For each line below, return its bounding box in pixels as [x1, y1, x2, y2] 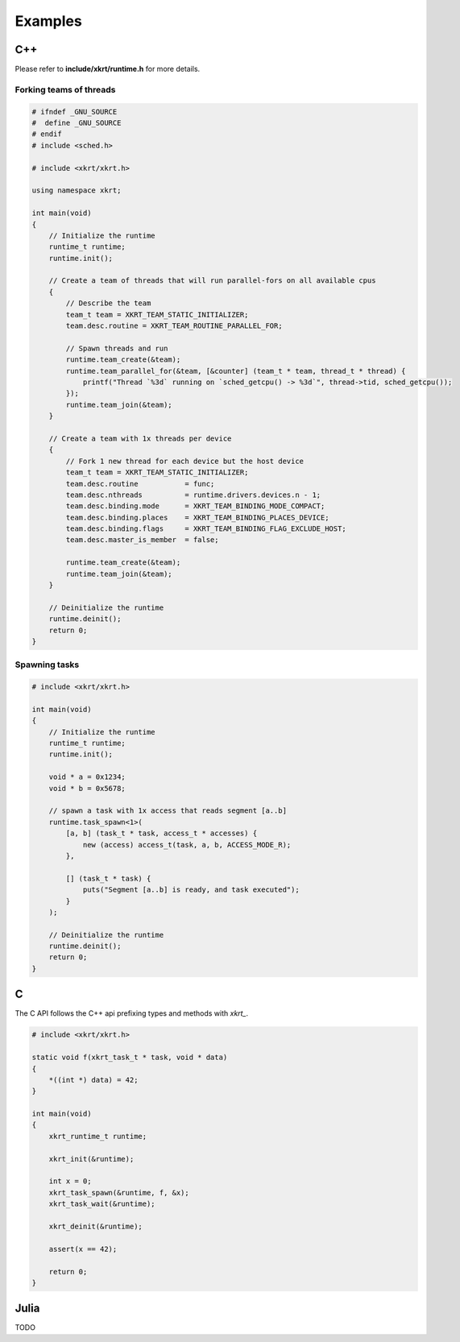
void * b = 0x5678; [48, 784, 126, 793]
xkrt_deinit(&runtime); [48, 1222, 143, 1231]
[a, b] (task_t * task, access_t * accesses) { [65, 829, 258, 838]
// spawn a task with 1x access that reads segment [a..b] [48, 806, 288, 815]
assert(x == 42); [48, 1245, 118, 1253]
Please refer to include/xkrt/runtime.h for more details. [15, 64, 201, 74]
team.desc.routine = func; [65, 479, 215, 488]
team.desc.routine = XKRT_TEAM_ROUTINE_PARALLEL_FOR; [65, 321, 283, 330]
